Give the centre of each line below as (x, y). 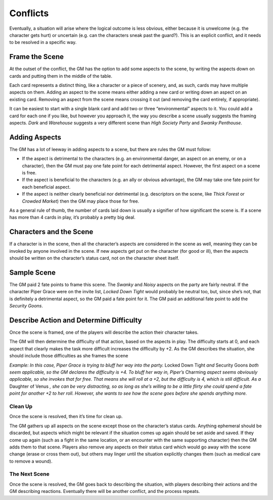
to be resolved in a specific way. (43, 42)
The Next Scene (30, 474)
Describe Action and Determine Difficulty (76, 320)
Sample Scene (32, 272)
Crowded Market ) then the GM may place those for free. (81, 201)
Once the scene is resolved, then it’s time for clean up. (66, 417)
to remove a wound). (31, 461)
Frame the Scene (37, 57)
